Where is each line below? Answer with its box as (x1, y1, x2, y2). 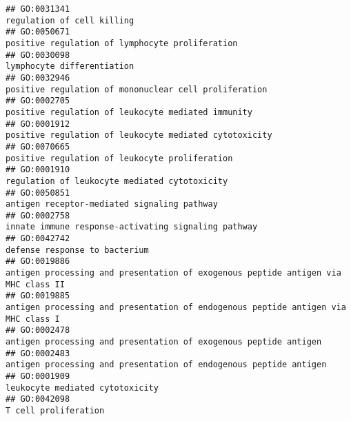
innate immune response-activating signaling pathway (6, 222, 258, 232)
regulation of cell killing (6, 15, 134, 25)
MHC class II (6, 279, 65, 289)
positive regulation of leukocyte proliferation (6, 153, 233, 163)
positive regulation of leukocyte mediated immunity (6, 107, 252, 117)
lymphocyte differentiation (6, 61, 134, 72)
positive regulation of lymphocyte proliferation (6, 38, 238, 48)
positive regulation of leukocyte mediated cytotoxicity (6, 130, 272, 141)
